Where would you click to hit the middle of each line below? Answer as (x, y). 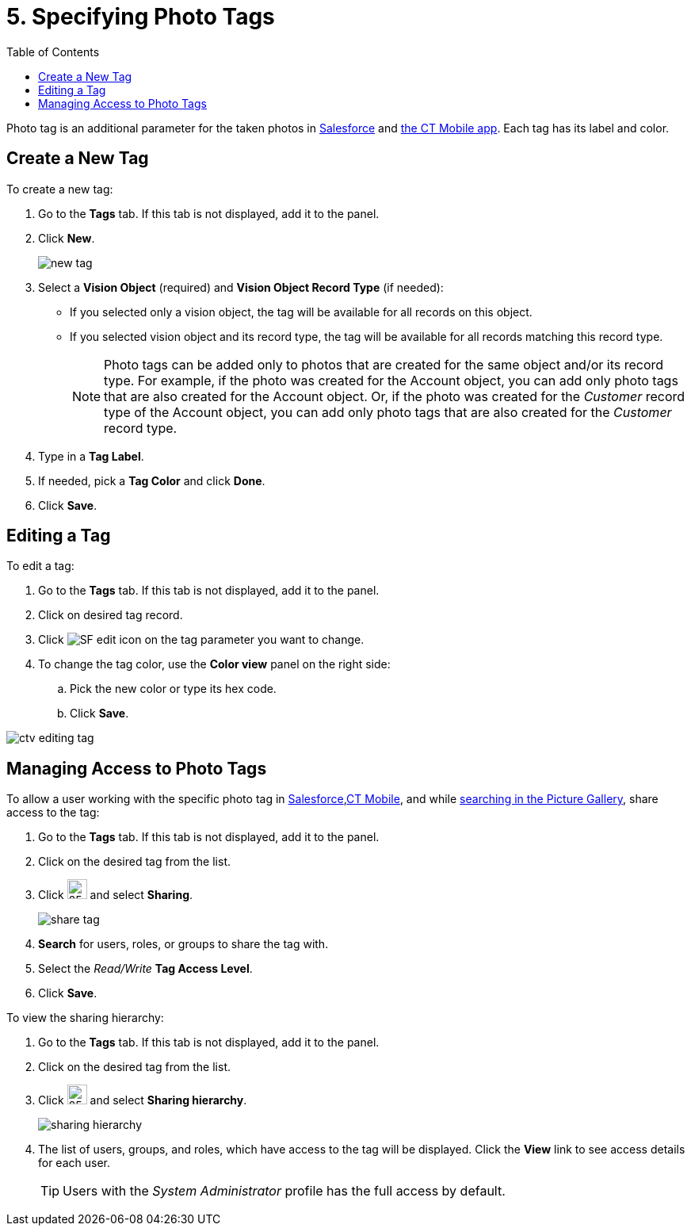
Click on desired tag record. (111, 615)
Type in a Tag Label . (91, 456)
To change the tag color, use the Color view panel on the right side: (214, 664)
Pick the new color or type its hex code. (173, 689)
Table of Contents (53, 52)
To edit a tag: (40, 566)
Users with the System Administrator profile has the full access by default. (284, 1191)
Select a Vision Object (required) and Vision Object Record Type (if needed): (241, 287)
